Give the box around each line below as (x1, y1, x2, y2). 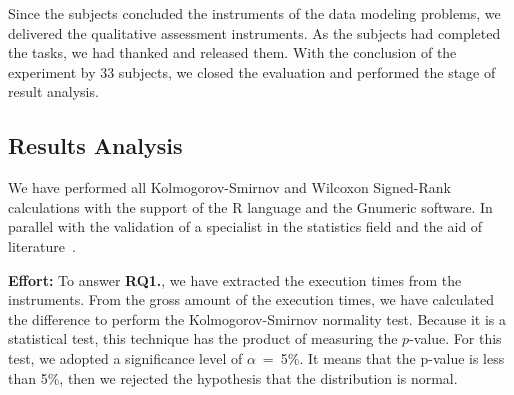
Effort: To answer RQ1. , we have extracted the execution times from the (8, 269, 462, 290)
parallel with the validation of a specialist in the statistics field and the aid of (8, 216, 483, 237)
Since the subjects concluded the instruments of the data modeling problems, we (8, 3, 501, 23)
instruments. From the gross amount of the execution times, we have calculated (8, 289, 494, 310)
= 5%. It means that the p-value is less (262, 347, 505, 368)
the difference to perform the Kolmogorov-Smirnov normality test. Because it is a (8, 308, 507, 329)
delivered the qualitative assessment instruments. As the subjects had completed (8, 22, 501, 43)
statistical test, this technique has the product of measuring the (8, 328, 398, 349)
